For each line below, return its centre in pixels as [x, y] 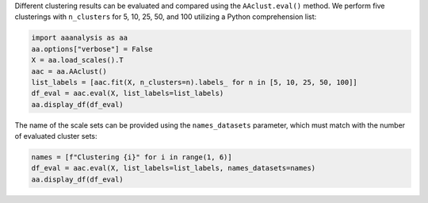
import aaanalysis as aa [80, 38]
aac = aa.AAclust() [69, 71]
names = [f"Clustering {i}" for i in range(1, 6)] [132, 157]
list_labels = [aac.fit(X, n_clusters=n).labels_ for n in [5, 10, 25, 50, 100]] [195, 82]
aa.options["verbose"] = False [92, 49]
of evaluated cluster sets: [56, 136]
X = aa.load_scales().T [78, 60]
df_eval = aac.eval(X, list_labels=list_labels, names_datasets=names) [174, 168]
